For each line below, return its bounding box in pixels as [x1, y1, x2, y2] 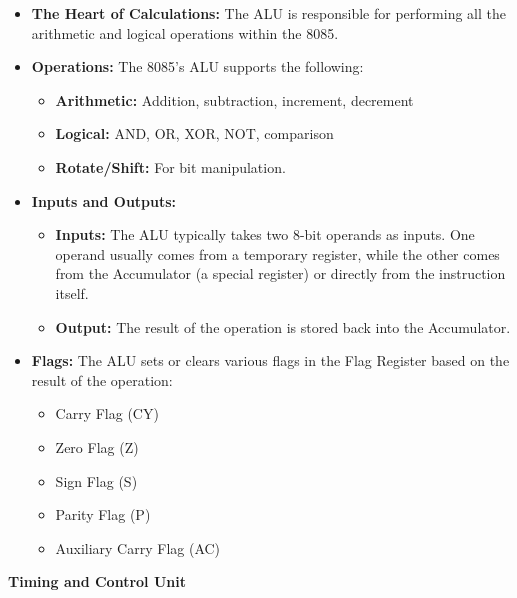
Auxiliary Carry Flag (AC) [55, 537, 221, 558]
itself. [55, 282, 89, 303]
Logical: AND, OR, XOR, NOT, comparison [55, 123, 334, 144]
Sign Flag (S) [55, 470, 138, 491]
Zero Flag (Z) [55, 436, 139, 457]
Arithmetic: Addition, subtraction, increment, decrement [55, 89, 414, 110]
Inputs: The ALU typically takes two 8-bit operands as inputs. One [55, 224, 475, 245]
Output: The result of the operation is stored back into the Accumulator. [55, 316, 511, 337]
